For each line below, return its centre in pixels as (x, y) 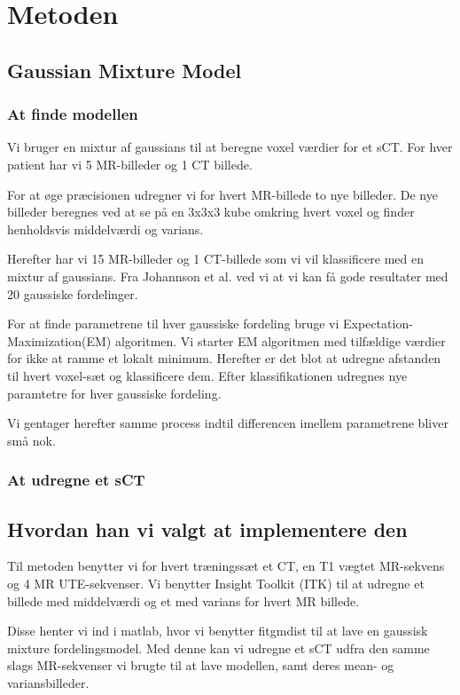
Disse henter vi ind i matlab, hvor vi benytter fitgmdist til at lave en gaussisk (218, 631)
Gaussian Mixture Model (125, 70)
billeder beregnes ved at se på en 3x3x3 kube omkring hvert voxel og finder (211, 212)
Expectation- (378, 324)
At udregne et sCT (76, 480)
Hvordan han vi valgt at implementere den (207, 529)
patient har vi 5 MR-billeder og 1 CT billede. (130, 164)
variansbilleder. (48, 682)
